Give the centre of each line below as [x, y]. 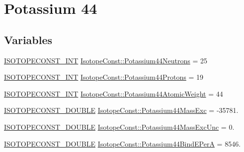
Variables [28, 39]
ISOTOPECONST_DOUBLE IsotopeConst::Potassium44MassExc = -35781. [121, 110]
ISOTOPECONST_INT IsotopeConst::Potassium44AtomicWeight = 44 [114, 93]
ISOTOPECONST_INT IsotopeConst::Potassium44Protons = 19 [104, 77]
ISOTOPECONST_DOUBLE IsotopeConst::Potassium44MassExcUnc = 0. [119, 127]
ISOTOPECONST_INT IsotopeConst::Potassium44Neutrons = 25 [106, 60]
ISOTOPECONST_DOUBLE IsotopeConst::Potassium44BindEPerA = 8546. [122, 143]
